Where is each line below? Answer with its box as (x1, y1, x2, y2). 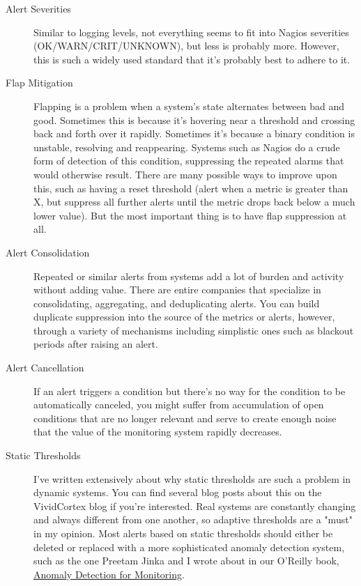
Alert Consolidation (6, 245, 90, 259)
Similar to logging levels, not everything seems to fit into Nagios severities (33, 24, 349, 39)
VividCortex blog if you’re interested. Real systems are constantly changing (33, 498, 356, 513)
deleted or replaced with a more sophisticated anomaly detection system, (33, 539, 345, 554)
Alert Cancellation (6, 360, 84, 375)
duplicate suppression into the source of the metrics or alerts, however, (33, 309, 335, 324)
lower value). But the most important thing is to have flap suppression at (33, 208, 347, 222)
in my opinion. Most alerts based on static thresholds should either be (33, 526, 333, 540)
